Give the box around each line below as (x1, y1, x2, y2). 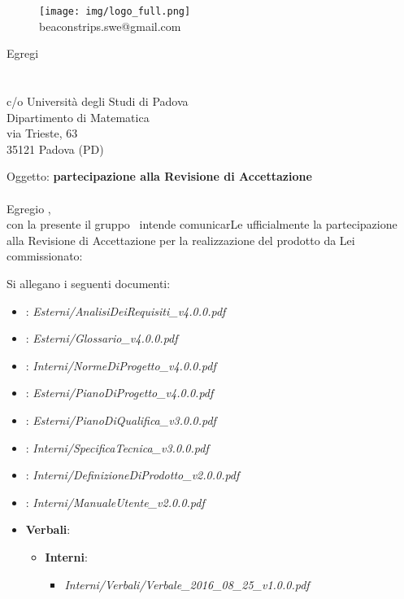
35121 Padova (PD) (7, 140, 104, 157)
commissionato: (7, 247, 83, 265)
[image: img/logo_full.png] (39, 6, 191, 17)
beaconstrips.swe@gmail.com (39, 17, 181, 34)
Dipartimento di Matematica (7, 108, 150, 125)
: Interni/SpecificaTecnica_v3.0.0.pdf (25, 439, 209, 456)
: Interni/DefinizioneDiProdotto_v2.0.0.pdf (25, 466, 240, 483)
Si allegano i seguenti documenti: (7, 274, 171, 291)
